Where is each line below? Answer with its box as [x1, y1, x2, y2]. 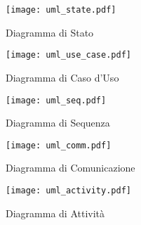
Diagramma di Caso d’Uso [6, 70, 119, 84]
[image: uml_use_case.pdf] [6, 50, 131, 60]
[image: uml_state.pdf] [6, 5, 116, 15]
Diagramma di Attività [6, 205, 105, 220]
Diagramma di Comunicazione [6, 160, 135, 175]
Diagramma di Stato [6, 25, 94, 39]
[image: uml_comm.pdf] [6, 140, 112, 150]
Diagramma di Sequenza [6, 115, 110, 130]
